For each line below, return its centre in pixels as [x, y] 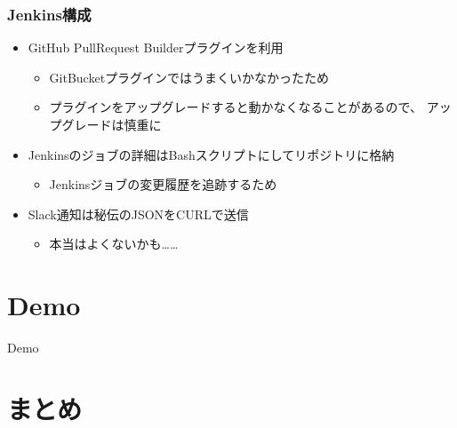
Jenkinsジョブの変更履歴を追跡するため [163, 184]
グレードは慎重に [112, 124]
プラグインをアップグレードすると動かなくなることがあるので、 [236, 107]
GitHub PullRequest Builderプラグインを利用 [156, 48]
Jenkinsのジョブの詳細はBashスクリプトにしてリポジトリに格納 [211, 154]
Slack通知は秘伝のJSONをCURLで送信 [138, 214]
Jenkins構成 [49, 14]
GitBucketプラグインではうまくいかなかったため [189, 77]
